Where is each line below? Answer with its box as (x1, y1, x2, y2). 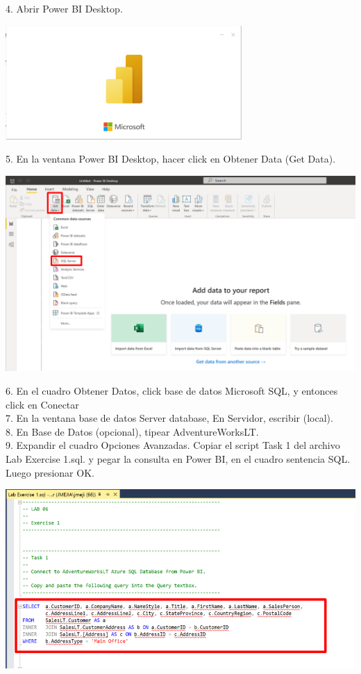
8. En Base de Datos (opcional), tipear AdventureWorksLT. (6, 424, 259, 438)
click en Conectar (6, 397, 79, 411)
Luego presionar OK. (6, 465, 94, 479)
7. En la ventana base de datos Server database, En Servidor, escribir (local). (6, 411, 333, 425)
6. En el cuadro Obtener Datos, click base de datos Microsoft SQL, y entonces (6, 383, 338, 397)
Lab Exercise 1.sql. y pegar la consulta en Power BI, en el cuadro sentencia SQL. (6, 451, 351, 466)
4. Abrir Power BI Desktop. (6, 1, 123, 15)
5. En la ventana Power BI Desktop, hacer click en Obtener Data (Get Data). (6, 151, 336, 166)
